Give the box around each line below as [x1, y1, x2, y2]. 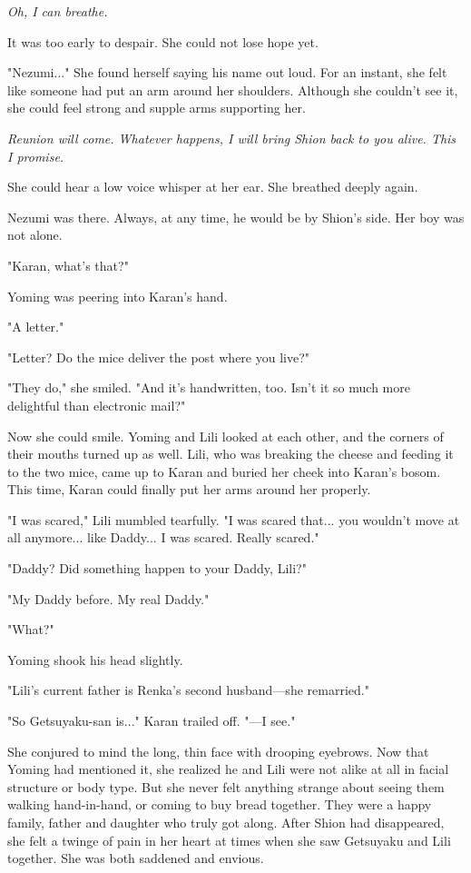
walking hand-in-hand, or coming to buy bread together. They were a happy [7, 795, 432, 814]
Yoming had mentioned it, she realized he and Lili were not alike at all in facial [7, 759, 449, 779]
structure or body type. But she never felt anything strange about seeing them [7, 777, 445, 796]
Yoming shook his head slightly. [7, 650, 183, 669]
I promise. [7, 146, 64, 165]
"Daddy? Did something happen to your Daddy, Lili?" [7, 559, 307, 578]
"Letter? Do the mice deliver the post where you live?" [7, 347, 310, 366]
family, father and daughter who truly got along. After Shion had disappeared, [7, 813, 445, 831]
